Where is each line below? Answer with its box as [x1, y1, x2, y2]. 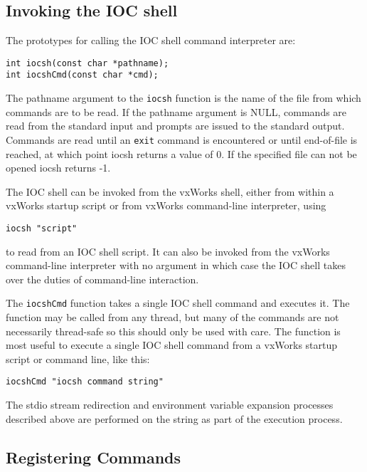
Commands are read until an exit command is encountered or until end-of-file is [6, 132, 358, 147]
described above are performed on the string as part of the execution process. [6, 411, 343, 426]
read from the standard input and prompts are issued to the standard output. [6, 118, 345, 133]
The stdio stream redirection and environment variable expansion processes [6, 397, 334, 412]
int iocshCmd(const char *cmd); [6, 70, 159, 80]
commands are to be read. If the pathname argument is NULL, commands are [6, 104, 347, 119]
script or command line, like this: [6, 351, 150, 366]
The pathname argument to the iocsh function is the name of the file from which [6, 90, 361, 105]
